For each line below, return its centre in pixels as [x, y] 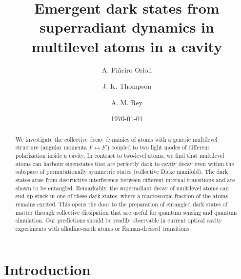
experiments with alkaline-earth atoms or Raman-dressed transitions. [103, 228]
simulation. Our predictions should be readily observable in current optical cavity [119, 220]
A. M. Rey [127, 102]
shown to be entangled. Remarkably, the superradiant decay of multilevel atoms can [122, 188]
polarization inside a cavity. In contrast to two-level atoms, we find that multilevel [120, 155]
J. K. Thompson [127, 86]
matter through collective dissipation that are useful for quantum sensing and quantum [126, 212]
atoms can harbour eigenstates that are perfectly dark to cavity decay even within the [125, 163]
